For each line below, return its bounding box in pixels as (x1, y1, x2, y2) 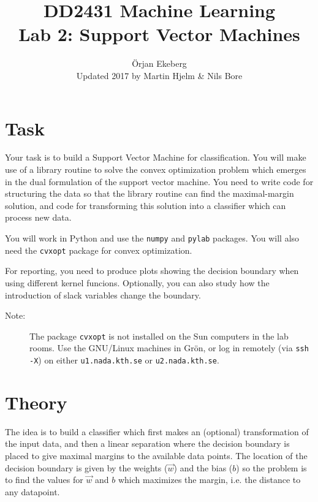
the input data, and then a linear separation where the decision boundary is (5, 437, 290, 450)
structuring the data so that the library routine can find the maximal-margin (5, 187, 294, 200)
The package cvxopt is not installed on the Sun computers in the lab (29, 329, 289, 342)
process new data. (5, 211, 72, 224)
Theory (5, 389, 67, 414)
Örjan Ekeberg (132, 57, 187, 70)
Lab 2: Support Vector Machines (18, 21, 300, 47)
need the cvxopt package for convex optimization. (5, 243, 192, 256)
